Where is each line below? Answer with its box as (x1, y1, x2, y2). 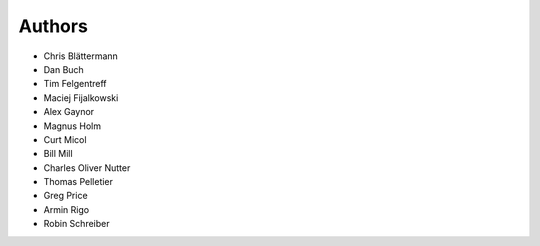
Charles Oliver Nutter (43, 161, 131, 174)
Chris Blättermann (43, 50, 119, 62)
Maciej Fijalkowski (43, 91, 119, 104)
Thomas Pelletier (43, 176, 114, 188)
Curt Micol (43, 133, 87, 145)
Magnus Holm (43, 120, 102, 132)
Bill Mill (43, 148, 74, 160)
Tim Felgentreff (43, 78, 107, 90)
